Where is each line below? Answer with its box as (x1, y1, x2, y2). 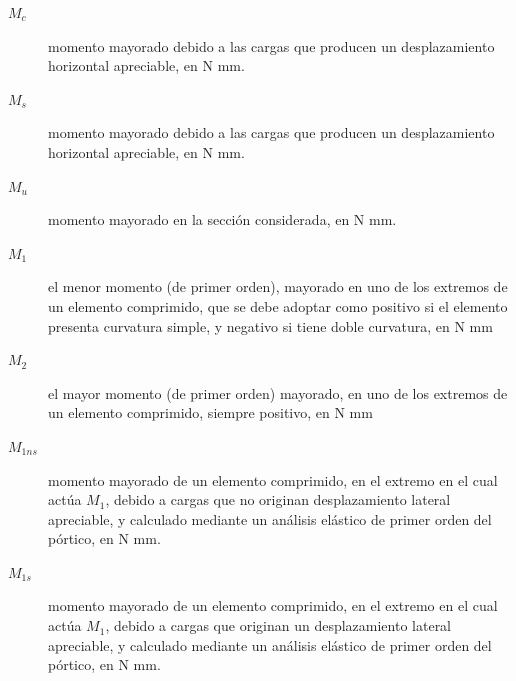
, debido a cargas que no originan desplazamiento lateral (105, 489, 451, 510)
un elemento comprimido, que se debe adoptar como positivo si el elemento (48, 295, 508, 316)
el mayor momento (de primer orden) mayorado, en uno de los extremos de (48, 382, 508, 403)
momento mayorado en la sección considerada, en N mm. (48, 209, 397, 230)
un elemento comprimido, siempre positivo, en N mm (48, 402, 373, 423)
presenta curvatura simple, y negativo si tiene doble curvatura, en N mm (48, 315, 493, 336)
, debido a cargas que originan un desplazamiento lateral (105, 615, 452, 636)
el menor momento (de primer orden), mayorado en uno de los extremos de (48, 276, 508, 297)
